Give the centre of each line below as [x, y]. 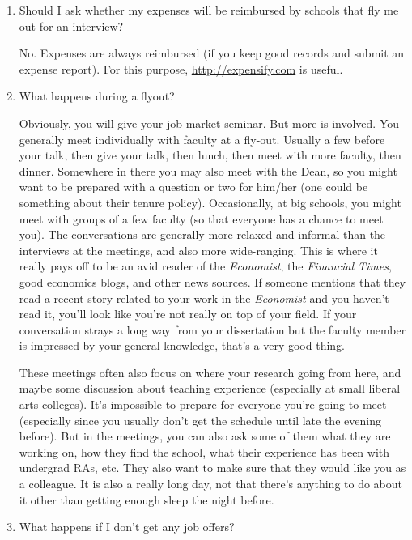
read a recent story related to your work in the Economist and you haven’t [204, 298]
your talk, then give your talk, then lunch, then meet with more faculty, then [210, 155]
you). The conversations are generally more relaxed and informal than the [202, 234]
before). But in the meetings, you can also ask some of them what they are [205, 436]
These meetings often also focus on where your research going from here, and [210, 372]
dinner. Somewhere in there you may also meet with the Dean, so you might [208, 170]
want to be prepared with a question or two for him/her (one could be [193, 187]
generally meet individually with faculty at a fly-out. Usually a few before [202, 139]
